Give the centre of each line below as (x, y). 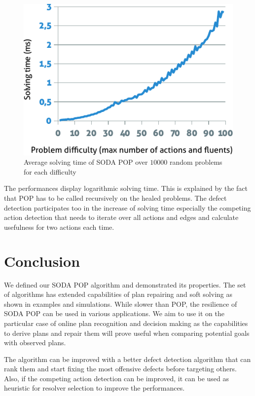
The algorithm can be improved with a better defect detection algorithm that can (127, 359)
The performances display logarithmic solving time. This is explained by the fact (126, 188)
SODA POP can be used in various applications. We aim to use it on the (114, 313)
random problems (196, 162)
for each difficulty (50, 171)
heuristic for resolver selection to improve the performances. (94, 388)
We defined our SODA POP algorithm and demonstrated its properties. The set (125, 284)
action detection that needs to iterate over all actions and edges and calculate (121, 217)
